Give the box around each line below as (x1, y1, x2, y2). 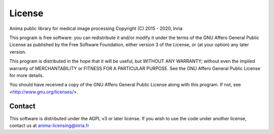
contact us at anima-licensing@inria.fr (9, 122, 89, 128)
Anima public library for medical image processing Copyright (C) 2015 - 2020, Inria (9, 25, 183, 31)
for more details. (9, 72, 44, 78)
